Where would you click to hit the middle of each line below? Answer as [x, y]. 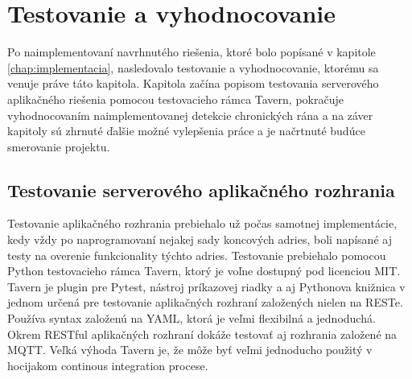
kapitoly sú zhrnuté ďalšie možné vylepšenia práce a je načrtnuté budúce [186, 131]
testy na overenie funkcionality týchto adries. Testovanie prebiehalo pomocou [197, 255]
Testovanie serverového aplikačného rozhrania [201, 189]
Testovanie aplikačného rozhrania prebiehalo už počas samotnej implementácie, [202, 223]
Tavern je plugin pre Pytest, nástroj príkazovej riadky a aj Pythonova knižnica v [206, 286]
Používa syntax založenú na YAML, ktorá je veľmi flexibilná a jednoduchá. [192, 318]
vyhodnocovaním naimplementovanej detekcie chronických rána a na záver [190, 115]
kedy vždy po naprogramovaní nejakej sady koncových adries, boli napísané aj [200, 239]
